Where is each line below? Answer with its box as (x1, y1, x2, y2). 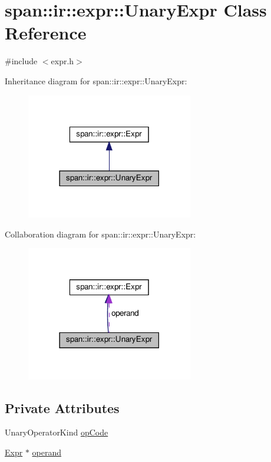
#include (5, 55, 38, 67)
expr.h (51, 55, 74, 67)
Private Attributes (5, 398, 120, 417)
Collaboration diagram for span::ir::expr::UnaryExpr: (5, 227, 196, 240)
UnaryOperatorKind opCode (5, 426, 108, 438)
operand (32, 445, 61, 458)
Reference (5, 21, 87, 45)
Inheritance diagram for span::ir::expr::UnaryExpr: (5, 74, 187, 87)
